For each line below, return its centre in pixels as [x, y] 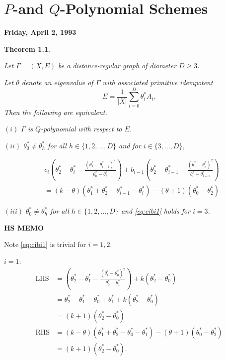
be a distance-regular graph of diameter [117, 65]
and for [130, 145]
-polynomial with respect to [81, 129]
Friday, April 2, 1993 [40, 32]
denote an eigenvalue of [57, 82]
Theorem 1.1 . [27, 49]
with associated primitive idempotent [158, 82]
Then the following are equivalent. [56, 112]
